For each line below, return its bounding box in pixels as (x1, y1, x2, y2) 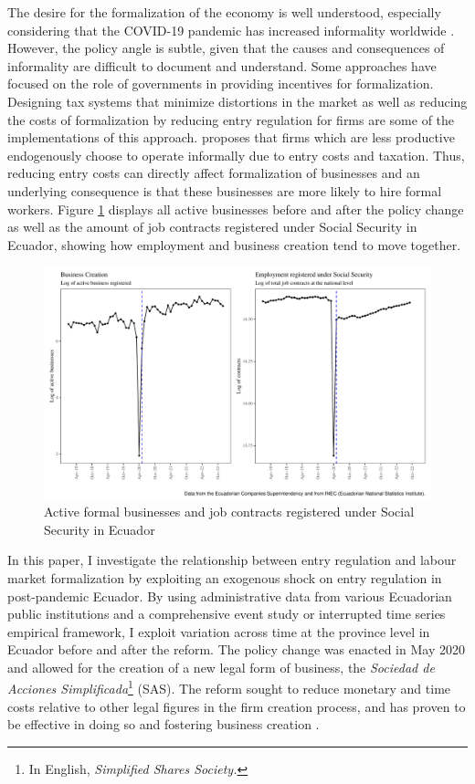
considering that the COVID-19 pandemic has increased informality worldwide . (7, 20, 455, 39)
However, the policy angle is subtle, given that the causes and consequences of (7, 38, 445, 57)
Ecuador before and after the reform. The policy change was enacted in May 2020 (7, 640, 465, 659)
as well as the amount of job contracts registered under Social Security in (7, 217, 417, 236)
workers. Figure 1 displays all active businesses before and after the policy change (7, 199, 464, 218)
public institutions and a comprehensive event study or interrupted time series (7, 604, 446, 623)
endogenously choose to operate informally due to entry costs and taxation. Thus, (7, 145, 465, 164)
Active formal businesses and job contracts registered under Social (44, 502, 415, 521)
